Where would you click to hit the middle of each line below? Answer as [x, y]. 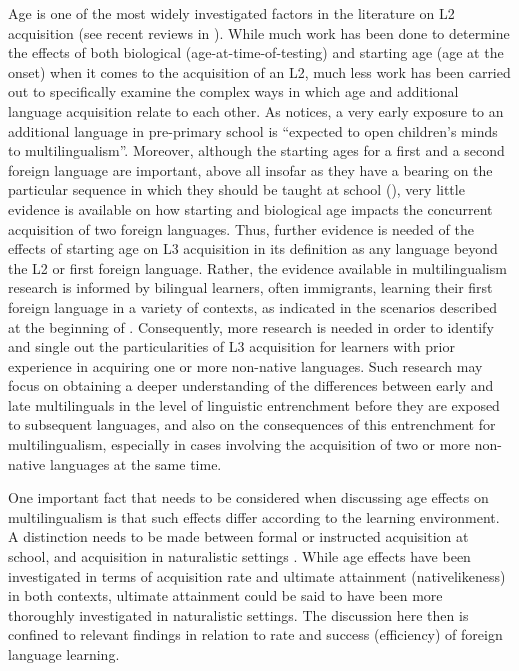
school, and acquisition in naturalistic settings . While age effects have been [239, 556]
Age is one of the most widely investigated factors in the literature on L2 [231, 13]
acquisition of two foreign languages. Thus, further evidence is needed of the [241, 228]
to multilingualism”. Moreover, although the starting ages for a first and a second [256, 150]
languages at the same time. [135, 463]
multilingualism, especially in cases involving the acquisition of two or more [239, 444]
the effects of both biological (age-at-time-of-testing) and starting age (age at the [256, 52]
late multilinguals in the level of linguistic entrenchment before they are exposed [254, 404]
